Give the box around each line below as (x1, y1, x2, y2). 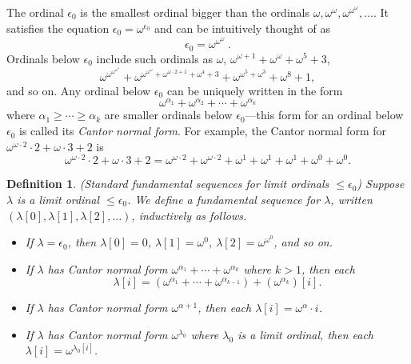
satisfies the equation (6, 19, 110, 36)
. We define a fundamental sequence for (127, 190, 321, 207)
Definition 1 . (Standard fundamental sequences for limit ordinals (6, 175, 329, 192)
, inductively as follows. (131, 206, 247, 223)
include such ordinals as (96, 50, 213, 66)
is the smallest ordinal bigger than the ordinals (80, 4, 309, 20)
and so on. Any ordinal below (6, 82, 151, 98)
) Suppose (357, 175, 405, 192)
